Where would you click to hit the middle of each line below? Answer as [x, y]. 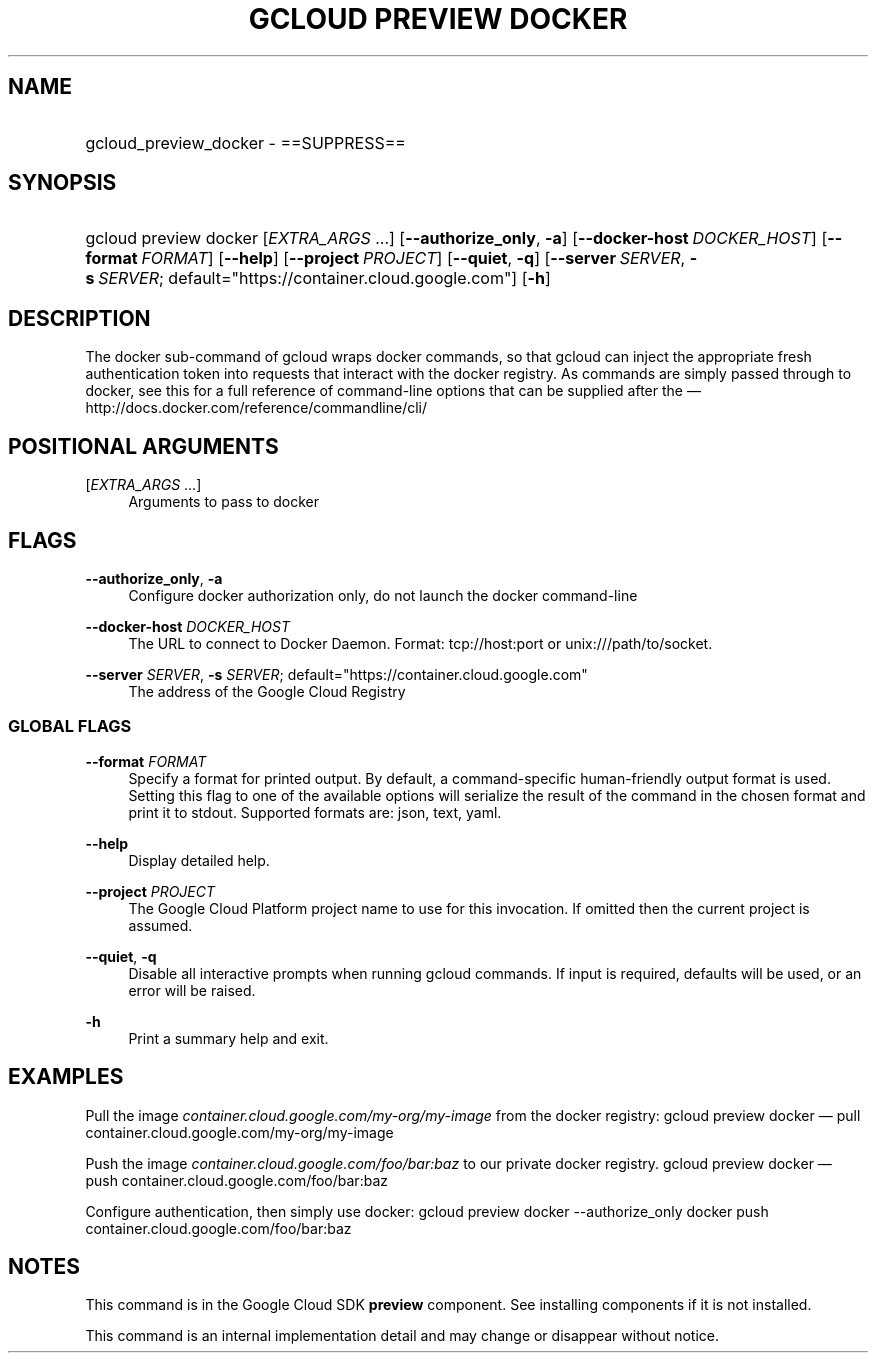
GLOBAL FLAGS [70, 726]
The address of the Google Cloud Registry [267, 691]
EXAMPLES [66, 1077]
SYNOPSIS [62, 183]
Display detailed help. [199, 860]
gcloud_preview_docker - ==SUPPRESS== [245, 142]
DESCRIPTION [79, 318]
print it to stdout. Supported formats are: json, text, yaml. [315, 812]
